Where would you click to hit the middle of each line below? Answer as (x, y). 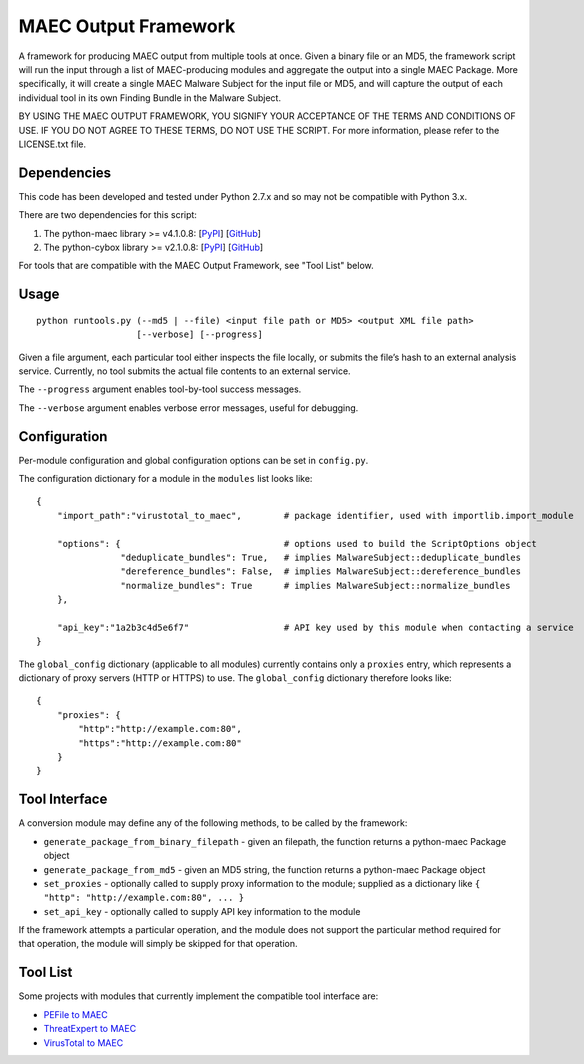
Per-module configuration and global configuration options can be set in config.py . (193, 460)
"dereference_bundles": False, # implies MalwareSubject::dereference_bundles (321, 571)
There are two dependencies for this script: (107, 215)
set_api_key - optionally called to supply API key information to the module (202, 911)
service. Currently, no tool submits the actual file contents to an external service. (184, 371)
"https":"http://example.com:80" (160, 743)
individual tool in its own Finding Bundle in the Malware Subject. (150, 97)
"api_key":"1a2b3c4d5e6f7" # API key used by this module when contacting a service (315, 627)
